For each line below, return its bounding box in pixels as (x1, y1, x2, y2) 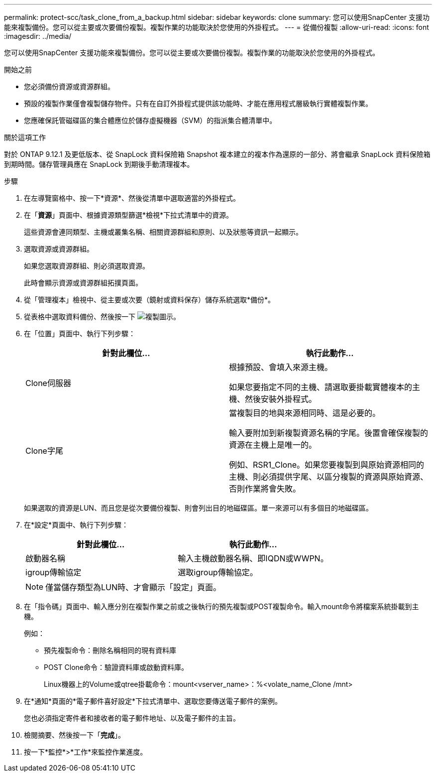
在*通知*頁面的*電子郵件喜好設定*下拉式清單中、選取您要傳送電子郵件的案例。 (24, 697, 282, 705)
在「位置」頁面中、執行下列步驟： (24, 329, 135, 338)
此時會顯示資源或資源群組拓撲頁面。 (24, 278, 142, 287)
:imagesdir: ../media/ (4, 32, 72, 40)
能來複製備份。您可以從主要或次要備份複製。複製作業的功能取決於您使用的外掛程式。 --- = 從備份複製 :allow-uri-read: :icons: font (4, 23, 429, 31)
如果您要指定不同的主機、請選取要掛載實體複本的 (229, 382, 413, 392)
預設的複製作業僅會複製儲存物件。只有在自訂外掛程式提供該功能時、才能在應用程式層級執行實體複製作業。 (24, 99, 372, 108)
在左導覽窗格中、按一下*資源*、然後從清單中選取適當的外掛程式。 (24, 194, 240, 202)
